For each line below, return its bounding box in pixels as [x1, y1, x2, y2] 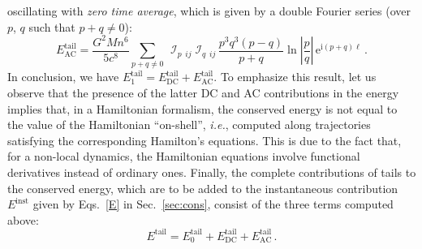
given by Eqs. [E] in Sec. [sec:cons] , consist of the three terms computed [32, 195, 394, 213]
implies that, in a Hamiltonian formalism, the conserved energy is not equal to [7, 100, 398, 117]
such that [28, 18, 75, 35]
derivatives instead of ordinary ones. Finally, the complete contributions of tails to [7, 164, 416, 181]
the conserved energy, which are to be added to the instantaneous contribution [7, 179, 398, 196]
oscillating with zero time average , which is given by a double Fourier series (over [7, 2, 411, 19]
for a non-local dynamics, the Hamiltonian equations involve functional [7, 148, 360, 165]
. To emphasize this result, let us [213, 68, 377, 85]
